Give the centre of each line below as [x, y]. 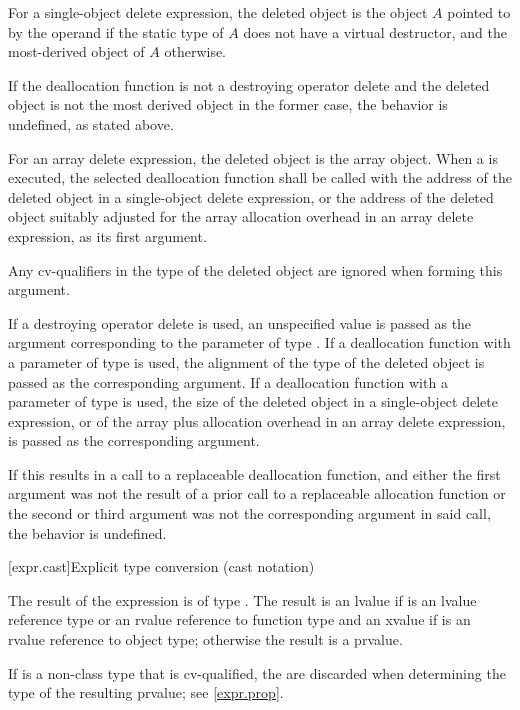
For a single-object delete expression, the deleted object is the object [218, 12]
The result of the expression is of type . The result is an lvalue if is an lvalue [242, 599]
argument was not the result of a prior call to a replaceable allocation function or [257, 493]
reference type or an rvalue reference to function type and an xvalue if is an [239, 619]
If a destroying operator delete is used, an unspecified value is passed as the [240, 322]
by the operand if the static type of [116, 31]
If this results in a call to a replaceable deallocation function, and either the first [254, 473]
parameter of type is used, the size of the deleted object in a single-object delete [253, 401]
